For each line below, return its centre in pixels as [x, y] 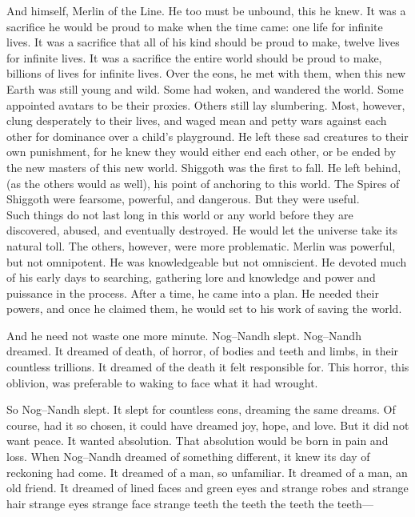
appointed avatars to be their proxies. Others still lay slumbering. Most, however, [206, 104]
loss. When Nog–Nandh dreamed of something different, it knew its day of [188, 457]
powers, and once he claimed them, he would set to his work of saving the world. [204, 309]
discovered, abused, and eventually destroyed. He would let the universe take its [202, 230]
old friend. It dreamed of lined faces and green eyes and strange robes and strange [207, 488]
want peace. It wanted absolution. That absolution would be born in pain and [198, 441]
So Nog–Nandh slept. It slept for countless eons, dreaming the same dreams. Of [201, 409]
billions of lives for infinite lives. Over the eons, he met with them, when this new [206, 73]
